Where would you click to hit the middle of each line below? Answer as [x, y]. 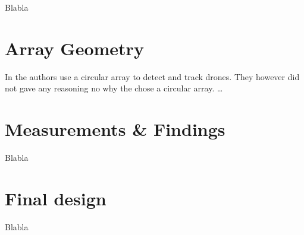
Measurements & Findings [115, 129]
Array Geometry [74, 48]
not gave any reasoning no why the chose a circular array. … [114, 88]
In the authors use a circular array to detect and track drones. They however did [152, 76]
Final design [56, 198]
